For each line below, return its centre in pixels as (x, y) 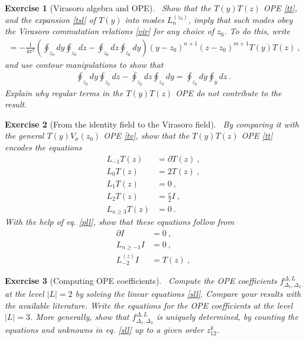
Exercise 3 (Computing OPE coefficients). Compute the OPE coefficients (141, 281)
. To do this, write (257, 31)
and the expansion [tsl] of (50, 19)
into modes (144, 19)
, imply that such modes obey (240, 19)
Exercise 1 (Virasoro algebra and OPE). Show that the (108, 8)
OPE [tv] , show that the (147, 135)
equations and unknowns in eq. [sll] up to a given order (104, 330)
